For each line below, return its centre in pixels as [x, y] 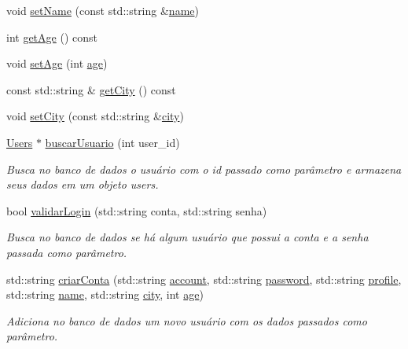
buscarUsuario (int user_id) [112, 142]
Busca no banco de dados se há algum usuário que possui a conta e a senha [187, 237]
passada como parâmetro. [67, 252]
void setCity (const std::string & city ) [95, 116]
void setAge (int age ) [57, 63]
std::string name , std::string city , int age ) [105, 294]
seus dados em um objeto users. [83, 184]
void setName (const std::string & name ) [103, 10]
